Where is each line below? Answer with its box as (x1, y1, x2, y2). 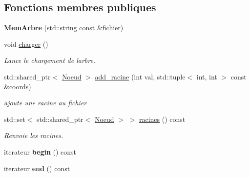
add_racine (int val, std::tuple (95, 71, 186, 81)
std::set (4, 114, 25, 124)
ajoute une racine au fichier (4, 98, 87, 108)
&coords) (4, 81, 31, 91)
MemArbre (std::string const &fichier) (4, 22, 124, 33)
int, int (196, 71, 217, 81)
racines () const (139, 114, 186, 124)
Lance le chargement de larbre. (4, 55, 96, 65)
